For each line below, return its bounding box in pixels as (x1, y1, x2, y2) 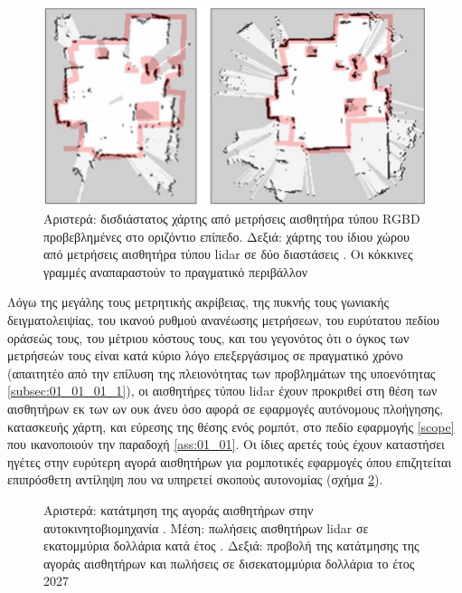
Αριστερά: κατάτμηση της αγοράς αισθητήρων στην (43, 500, 314, 519)
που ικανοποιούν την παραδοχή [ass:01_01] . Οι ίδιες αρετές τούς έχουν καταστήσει (7, 435, 445, 454)
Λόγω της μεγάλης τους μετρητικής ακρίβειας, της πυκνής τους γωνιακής (7, 292, 390, 311)
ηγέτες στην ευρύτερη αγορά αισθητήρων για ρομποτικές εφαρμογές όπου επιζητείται (7, 452, 452, 471)
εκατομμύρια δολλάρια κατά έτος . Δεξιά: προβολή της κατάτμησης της (43, 536, 420, 555)
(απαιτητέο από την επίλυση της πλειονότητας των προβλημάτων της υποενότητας (7, 363, 436, 382)
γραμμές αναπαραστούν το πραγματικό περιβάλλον (43, 262, 307, 281)
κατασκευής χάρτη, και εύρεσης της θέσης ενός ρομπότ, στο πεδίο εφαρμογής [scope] (7, 416, 455, 435)
